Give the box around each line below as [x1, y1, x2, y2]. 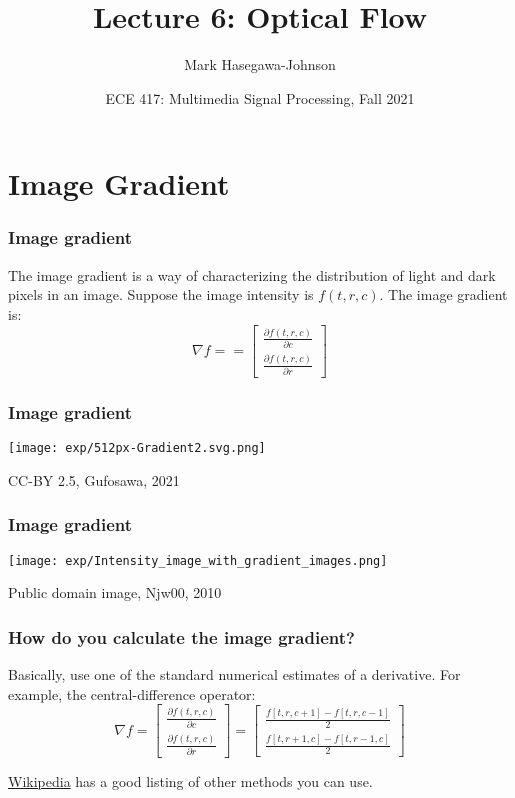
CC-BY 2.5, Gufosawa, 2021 [8, 469, 180, 490]
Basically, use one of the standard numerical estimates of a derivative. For [8, 664, 461, 685]
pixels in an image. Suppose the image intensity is [8, 284, 314, 305]
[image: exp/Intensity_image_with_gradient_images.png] [8, 553, 388, 568]
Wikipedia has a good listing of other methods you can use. [8, 770, 373, 791]
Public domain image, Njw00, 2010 [8, 582, 222, 603]
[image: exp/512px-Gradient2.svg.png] [8, 441, 266, 456]
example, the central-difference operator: [8, 683, 256, 704]
